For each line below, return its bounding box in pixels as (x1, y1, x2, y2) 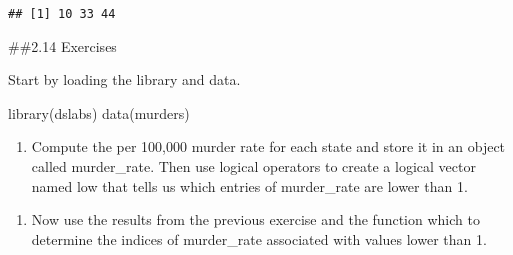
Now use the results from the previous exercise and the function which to (31, 209, 480, 230)
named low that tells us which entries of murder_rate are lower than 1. (31, 175, 468, 196)
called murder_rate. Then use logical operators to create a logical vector (31, 156, 476, 177)
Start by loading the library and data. (8, 69, 241, 90)
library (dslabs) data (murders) (8, 102, 190, 123)
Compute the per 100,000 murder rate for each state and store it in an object (31, 136, 506, 157)
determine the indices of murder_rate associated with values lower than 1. (31, 228, 487, 249)
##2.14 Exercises (8, 35, 117, 56)
